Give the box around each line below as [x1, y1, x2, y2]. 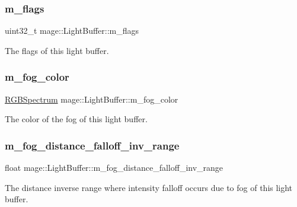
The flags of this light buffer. [5, 44, 109, 56]
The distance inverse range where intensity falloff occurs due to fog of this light [5, 181, 293, 193]
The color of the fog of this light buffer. [5, 113, 148, 125]
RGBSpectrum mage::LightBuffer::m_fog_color [5, 93, 178, 105]
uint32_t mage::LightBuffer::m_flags [5, 24, 139, 37]
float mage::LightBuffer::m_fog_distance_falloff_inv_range [5, 161, 223, 174]
